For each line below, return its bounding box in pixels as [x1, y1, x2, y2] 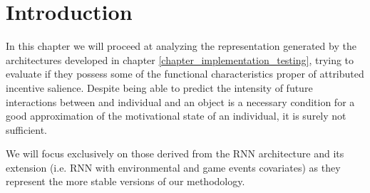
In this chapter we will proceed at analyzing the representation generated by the [6, 38, 356, 53]
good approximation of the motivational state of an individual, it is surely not [6, 108, 346, 123]
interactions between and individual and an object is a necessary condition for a [6, 94, 355, 109]
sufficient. [6, 122, 48, 137]
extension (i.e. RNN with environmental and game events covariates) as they [6, 160, 341, 174]
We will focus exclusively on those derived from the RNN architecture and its [6, 146, 344, 161]
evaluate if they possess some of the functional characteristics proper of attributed [6, 66, 364, 81]
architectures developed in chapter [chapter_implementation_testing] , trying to [6, 52, 354, 67]
